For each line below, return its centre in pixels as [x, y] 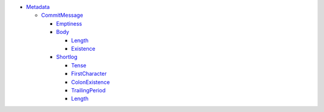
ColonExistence [91, 82]
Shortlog [67, 57]
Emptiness [69, 23]
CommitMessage [62, 15]
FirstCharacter [89, 74]
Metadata [38, 7]
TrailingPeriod [88, 90]
